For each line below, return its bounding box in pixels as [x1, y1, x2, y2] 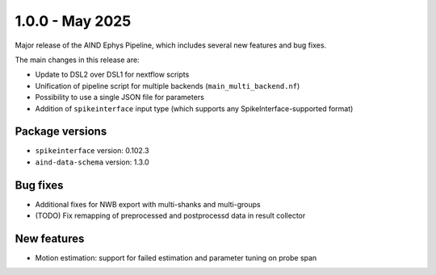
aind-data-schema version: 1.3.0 [35, 157, 149, 167]
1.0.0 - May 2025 [15, 12, 132, 30]
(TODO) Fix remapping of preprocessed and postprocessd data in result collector [35, 210, 306, 221]
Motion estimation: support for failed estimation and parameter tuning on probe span [35, 253, 317, 262]
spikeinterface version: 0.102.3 [35, 146, 149, 156]
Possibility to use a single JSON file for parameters [35, 93, 205, 102]
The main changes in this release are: [15, 55, 140, 65]
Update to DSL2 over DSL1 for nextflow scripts [35, 69, 190, 80]
